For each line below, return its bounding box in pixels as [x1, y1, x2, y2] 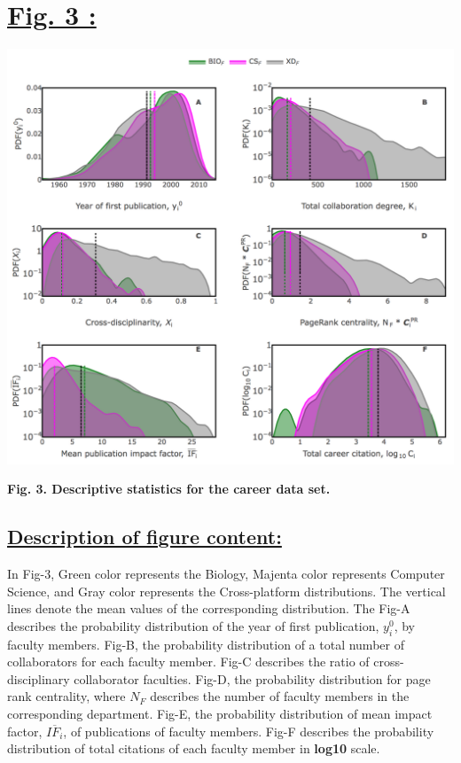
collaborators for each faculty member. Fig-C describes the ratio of [7, 652, 370, 671]
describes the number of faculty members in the [150, 687, 410, 705]
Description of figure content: [7, 523, 282, 550]
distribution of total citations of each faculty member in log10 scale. [7, 739, 380, 758]
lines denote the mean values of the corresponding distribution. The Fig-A [7, 599, 410, 618]
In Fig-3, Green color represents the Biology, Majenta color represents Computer [7, 564, 445, 583]
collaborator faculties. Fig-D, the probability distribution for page [74, 669, 431, 688]
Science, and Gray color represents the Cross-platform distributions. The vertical [7, 581, 446, 600]
